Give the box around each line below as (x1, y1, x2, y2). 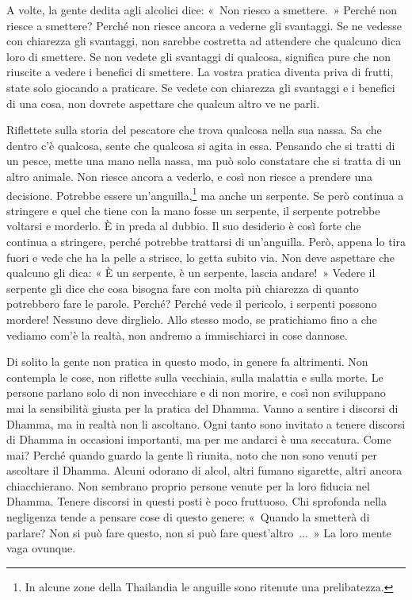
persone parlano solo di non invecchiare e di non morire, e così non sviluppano (6, 384, 386, 401)
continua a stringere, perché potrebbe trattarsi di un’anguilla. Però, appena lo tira (6, 233, 406, 249)
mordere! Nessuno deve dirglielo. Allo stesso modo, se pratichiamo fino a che (6, 310, 377, 327)
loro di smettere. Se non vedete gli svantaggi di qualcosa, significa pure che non (6, 48, 391, 64)
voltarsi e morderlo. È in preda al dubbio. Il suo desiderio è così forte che (6, 217, 361, 234)
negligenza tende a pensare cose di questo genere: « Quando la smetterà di (6, 509, 370, 525)
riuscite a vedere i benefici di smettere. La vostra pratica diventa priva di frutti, (6, 63, 394, 80)
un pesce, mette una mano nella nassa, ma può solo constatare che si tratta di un (6, 152, 402, 169)
